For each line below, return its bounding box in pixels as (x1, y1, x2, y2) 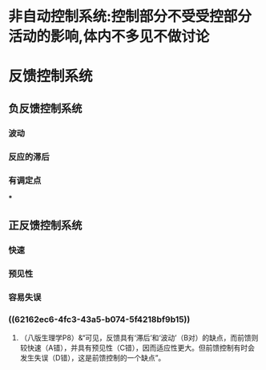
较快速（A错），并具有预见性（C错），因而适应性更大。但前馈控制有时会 (19, 343, 255, 353)
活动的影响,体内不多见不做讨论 (8, 27, 210, 46)
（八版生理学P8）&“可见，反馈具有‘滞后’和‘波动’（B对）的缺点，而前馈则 (19, 333, 259, 343)
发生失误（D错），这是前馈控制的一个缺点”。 (19, 353, 166, 363)
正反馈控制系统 (8, 218, 83, 233)
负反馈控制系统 (8, 101, 83, 115)
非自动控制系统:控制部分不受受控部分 (8, 7, 252, 26)
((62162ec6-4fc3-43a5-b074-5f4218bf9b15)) (8, 314, 191, 325)
